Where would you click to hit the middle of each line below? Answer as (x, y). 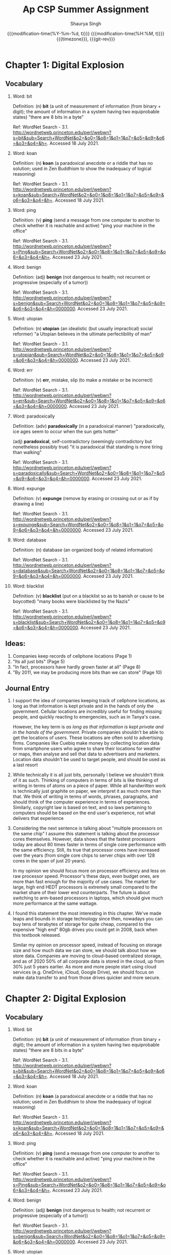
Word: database (29, 540)
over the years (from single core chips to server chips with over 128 (84, 855)
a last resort (25, 765)
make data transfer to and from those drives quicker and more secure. (87, 978)
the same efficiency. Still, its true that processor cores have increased (86, 850)
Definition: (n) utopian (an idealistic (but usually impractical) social (83, 328)
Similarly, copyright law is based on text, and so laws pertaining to (82, 808)
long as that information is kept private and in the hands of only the (83, 706)
